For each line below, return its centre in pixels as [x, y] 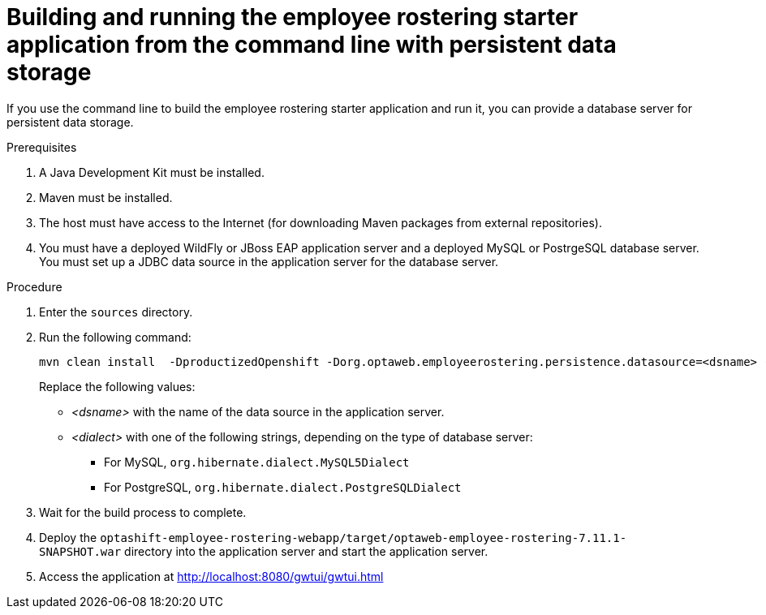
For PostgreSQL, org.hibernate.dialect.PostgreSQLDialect [283, 487]
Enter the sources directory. [116, 312]
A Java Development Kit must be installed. [152, 172]
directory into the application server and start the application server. [306, 551]
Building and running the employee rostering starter [293, 17]
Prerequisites [42, 147]
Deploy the [68, 537]
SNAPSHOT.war [80, 551]
